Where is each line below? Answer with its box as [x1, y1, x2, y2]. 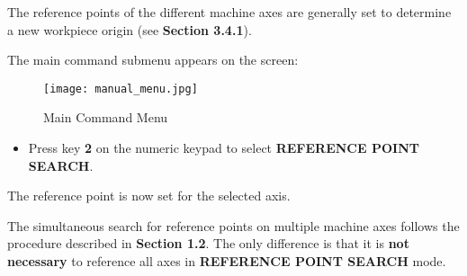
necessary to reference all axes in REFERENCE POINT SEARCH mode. [7, 252, 446, 270]
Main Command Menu [43, 108, 168, 127]
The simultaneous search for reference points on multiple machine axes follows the [7, 216, 460, 235]
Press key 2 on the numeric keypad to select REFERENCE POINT [28, 138, 419, 157]
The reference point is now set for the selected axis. [7, 186, 291, 205]
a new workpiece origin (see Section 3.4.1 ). [7, 20, 252, 39]
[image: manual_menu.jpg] [43, 82, 198, 95]
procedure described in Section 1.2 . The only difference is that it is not [7, 234, 409, 253]
